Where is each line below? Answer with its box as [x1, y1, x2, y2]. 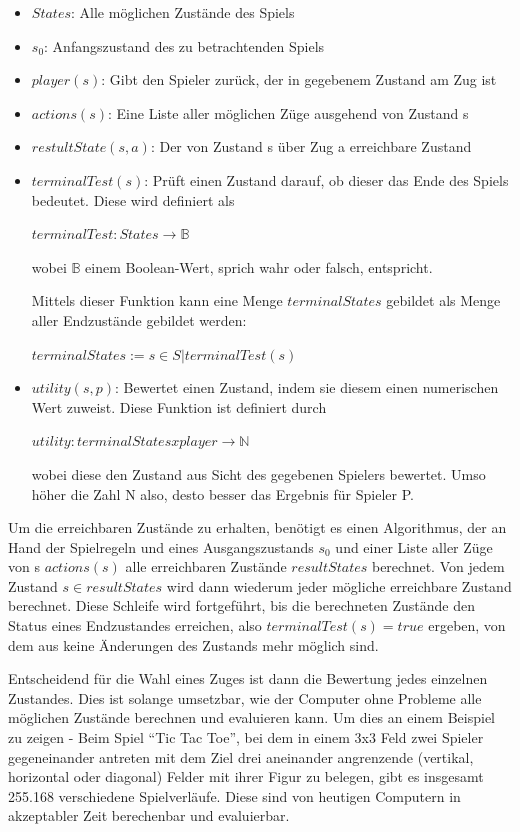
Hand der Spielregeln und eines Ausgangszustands [8, 536, 314, 557]
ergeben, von [428, 615, 506, 636]
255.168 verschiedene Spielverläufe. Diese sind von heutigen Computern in [8, 785, 461, 806]
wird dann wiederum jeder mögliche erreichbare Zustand [166, 575, 512, 596]
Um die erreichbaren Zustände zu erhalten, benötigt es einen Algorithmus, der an [8, 517, 507, 538]
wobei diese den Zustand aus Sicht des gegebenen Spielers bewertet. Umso [31, 463, 486, 484]
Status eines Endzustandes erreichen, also [8, 615, 262, 636]
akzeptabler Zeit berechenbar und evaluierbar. [8, 805, 290, 826]
